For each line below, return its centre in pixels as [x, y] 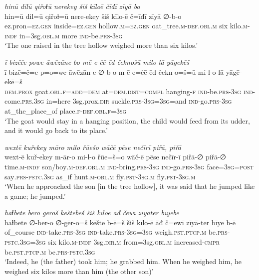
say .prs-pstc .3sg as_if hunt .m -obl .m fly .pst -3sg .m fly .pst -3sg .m [100, 176]
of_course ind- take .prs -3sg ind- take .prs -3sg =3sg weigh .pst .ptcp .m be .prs [116, 232]
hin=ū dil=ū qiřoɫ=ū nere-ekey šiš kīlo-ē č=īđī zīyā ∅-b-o [93, 16]
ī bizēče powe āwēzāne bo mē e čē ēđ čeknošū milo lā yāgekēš [97, 62]
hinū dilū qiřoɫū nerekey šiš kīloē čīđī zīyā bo [72, 6]
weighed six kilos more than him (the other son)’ [79, 271]
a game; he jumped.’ [35, 196]
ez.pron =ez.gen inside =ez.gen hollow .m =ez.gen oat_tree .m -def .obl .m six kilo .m [126, 26]
